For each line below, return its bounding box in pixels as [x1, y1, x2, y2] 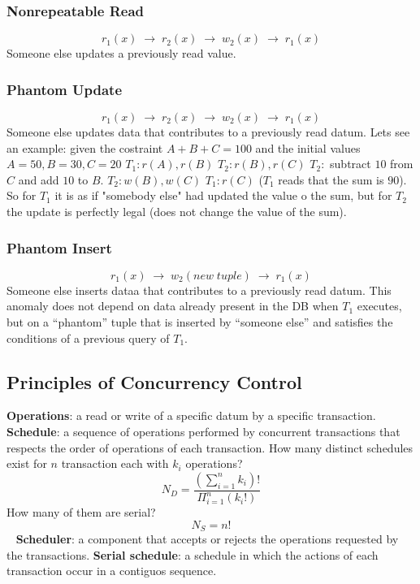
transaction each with [61, 455, 169, 472]
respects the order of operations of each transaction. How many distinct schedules [6, 439, 414, 456]
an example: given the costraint [6, 139, 163, 156]
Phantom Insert [6, 237, 112, 257]
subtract [330, 155, 371, 172]
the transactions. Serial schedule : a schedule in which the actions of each [6, 546, 379, 563]
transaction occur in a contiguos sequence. [6, 562, 217, 579]
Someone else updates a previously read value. [6, 45, 236, 62]
